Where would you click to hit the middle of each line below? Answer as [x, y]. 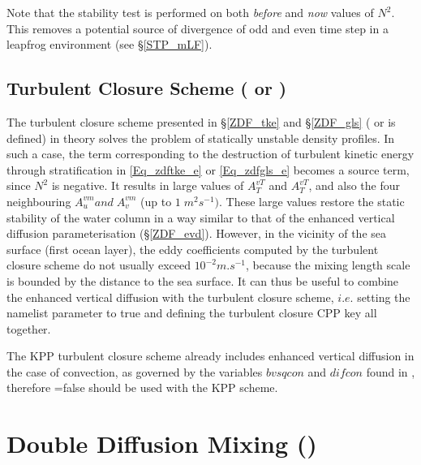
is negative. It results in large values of [148, 185]
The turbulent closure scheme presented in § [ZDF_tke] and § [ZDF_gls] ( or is [201, 121]
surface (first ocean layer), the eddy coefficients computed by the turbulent [193, 249]
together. [29, 328]
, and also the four [354, 185]
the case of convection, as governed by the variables [135, 371]
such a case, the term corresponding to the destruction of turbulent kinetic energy [210, 154]
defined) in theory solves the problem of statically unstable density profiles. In [201, 138]
